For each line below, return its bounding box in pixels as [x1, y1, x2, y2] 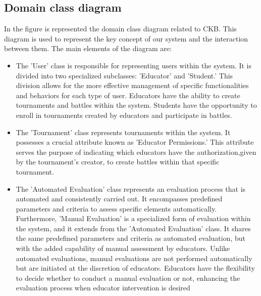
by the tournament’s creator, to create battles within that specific [16, 156, 220, 167]
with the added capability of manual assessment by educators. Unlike [16, 243, 230, 253]
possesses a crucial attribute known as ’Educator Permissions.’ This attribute [16, 137, 254, 147]
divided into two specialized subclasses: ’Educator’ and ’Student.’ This [16, 70, 233, 80]
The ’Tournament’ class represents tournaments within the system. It [16, 126, 231, 137]
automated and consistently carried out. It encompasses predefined [16, 193, 223, 204]
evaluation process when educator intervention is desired [16, 282, 190, 293]
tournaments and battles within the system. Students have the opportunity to [16, 100, 257, 110]
